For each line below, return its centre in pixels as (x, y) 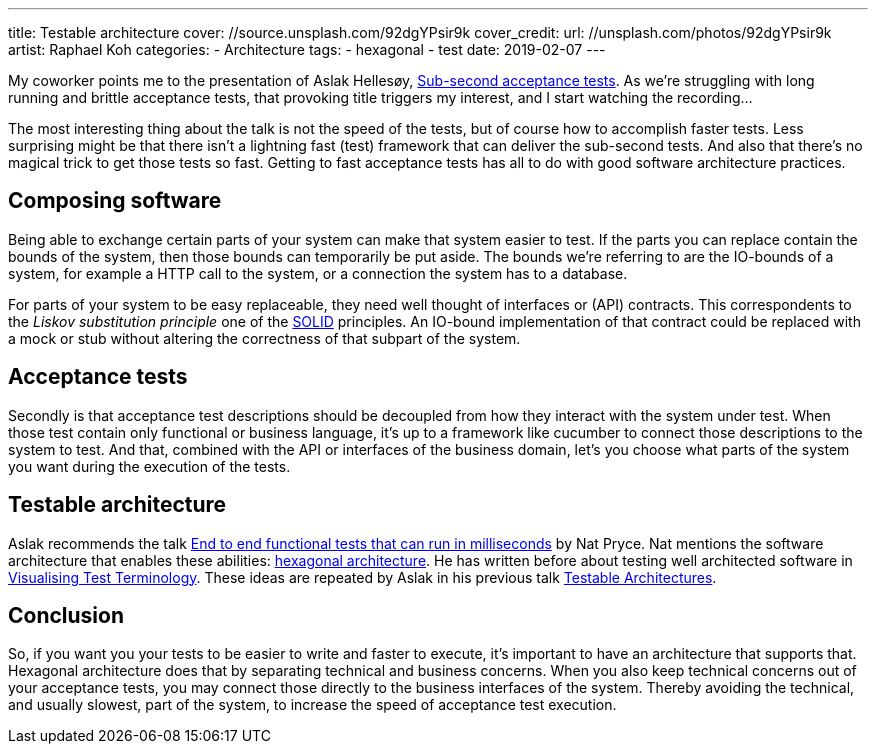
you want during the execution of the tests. (149, 466)
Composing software (115, 201)
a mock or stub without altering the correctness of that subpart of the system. (264, 338)
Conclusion (66, 615)
